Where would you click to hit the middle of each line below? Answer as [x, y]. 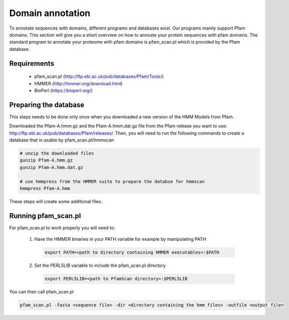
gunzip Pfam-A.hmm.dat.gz [52, 167]
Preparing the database [47, 105]
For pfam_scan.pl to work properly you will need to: [62, 228]
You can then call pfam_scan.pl [41, 292]
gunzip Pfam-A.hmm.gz [46, 160]
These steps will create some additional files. [56, 201]
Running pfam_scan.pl [45, 216]
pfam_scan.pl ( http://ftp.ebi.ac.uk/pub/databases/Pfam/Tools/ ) [99, 76]
